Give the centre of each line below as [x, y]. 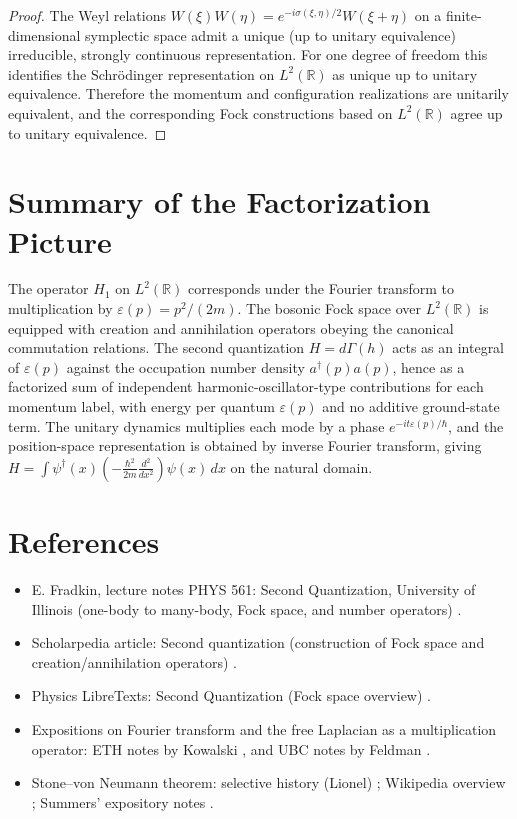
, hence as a [428, 366]
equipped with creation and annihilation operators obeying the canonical [231, 327]
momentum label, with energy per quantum [141, 406]
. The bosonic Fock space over [329, 308]
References [84, 541]
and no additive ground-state [411, 406]
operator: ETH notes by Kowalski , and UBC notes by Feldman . [231, 748]
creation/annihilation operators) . [134, 661]
